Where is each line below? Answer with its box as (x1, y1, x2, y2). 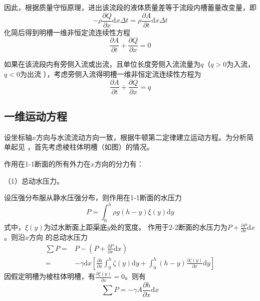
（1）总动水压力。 (4, 175, 64, 186)
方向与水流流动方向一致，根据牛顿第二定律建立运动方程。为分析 (36, 131, 247, 142)
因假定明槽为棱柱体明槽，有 (4, 271, 95, 281)
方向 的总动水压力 (29, 232, 88, 242)
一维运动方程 (4, 108, 67, 123)
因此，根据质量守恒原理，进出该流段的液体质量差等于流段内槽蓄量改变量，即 (4, 2, 256, 12)
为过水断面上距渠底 (44, 222, 107, 232)
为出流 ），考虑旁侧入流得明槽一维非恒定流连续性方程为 (20, 68, 201, 79)
